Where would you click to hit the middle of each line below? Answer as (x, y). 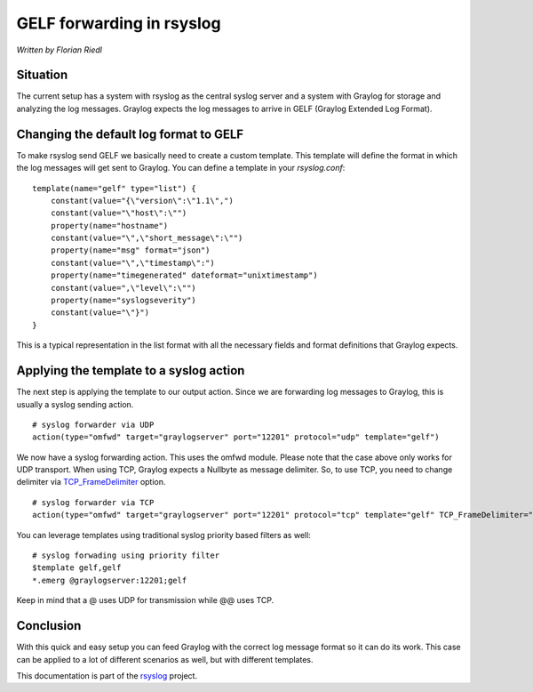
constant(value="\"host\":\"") (119, 213)
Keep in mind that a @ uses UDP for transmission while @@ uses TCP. (145, 600)
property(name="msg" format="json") (130, 250)
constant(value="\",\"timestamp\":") (132, 263)
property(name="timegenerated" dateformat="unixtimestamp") (184, 275)
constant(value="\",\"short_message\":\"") (147, 238)
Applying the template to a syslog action (131, 370)
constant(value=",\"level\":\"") (123, 288)
